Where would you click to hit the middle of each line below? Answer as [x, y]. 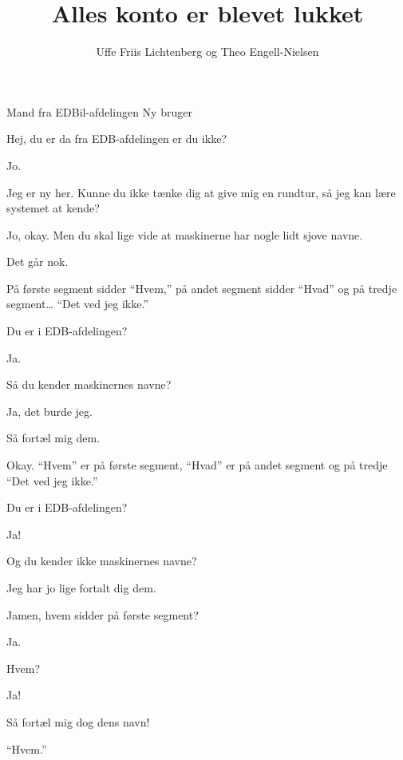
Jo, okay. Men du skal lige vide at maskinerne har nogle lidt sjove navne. [185, 234]
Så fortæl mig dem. [53, 438]
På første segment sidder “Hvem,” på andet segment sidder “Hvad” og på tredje [202, 288]
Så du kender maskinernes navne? [89, 384]
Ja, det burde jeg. [49, 411]
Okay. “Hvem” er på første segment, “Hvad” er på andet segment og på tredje [197, 465]
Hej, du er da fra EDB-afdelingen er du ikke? [117, 139]
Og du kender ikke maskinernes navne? [102, 561]
